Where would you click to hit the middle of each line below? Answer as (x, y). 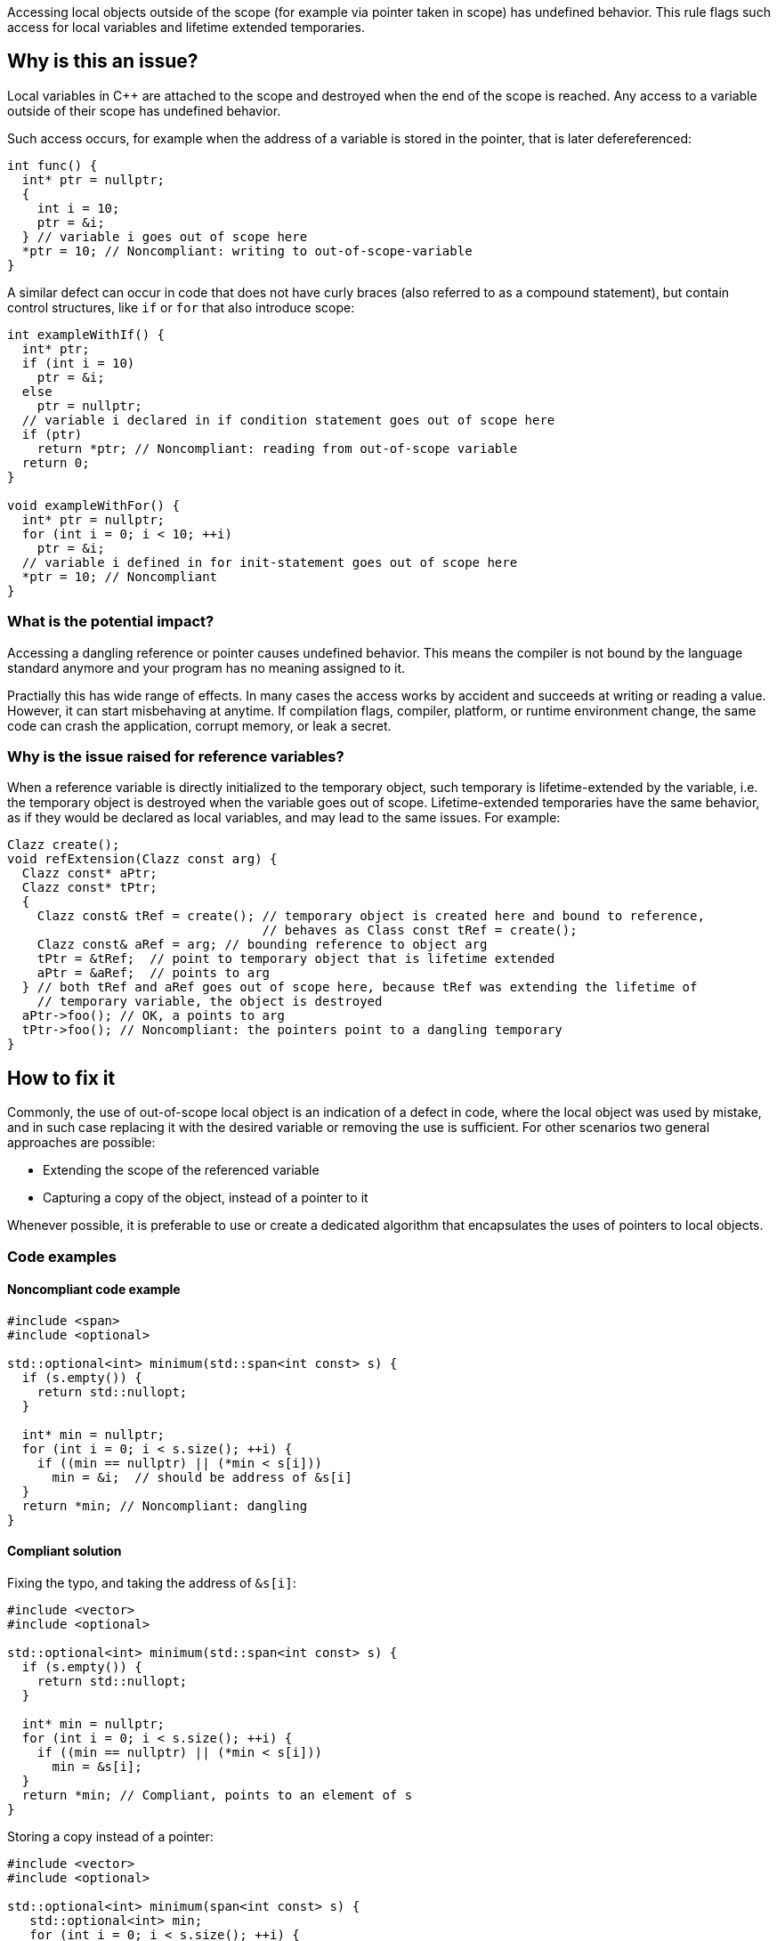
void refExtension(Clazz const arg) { (142, 859)
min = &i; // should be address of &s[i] (202, 1477)
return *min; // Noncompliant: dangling (165, 1505)
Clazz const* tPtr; (89, 888)
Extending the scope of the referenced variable (181, 1170)
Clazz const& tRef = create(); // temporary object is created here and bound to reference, (371, 916)
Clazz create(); (64, 845)
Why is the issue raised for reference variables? (176, 756)
